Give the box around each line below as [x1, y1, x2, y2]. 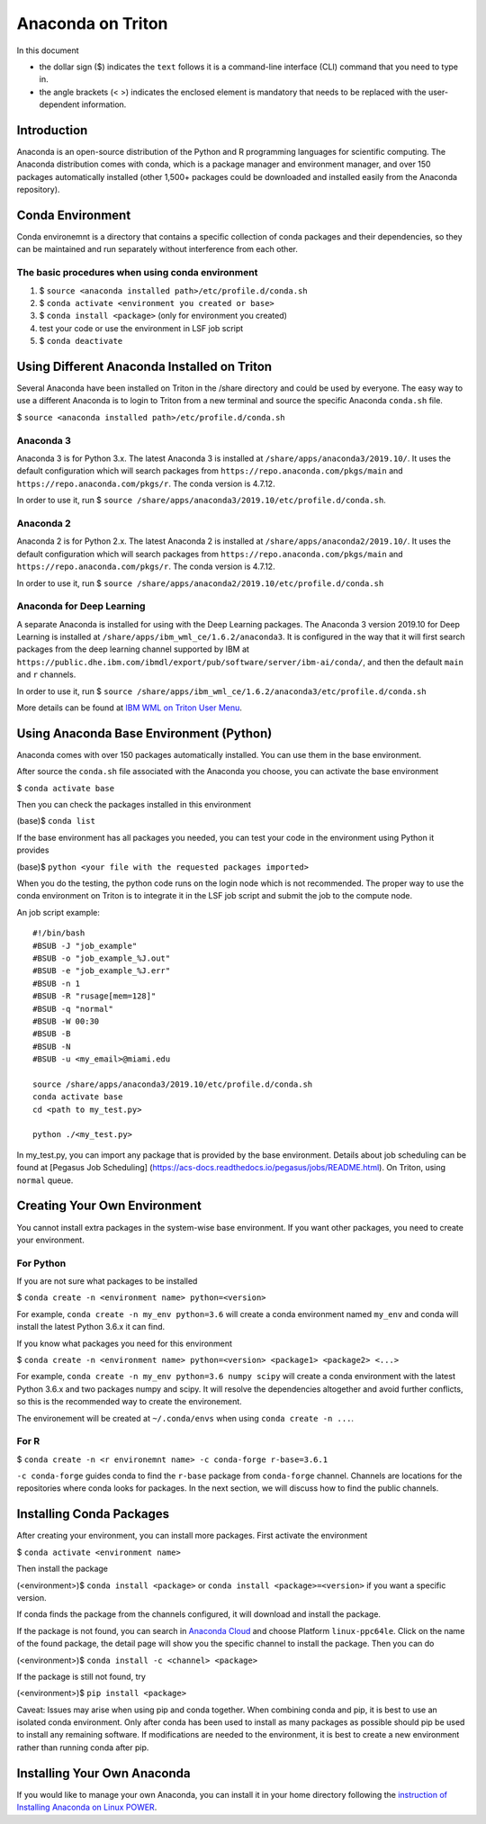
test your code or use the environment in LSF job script [39, 322, 244, 333]
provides [16, 844, 49, 855]
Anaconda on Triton [16, 14, 168, 33]
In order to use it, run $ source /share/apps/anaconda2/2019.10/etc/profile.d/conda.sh [16, 577, 384, 589]
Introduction [16, 122, 88, 138]
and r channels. [16, 669, 76, 680]
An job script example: [16, 907, 101, 917]
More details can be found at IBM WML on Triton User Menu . [16, 702, 243, 713]
